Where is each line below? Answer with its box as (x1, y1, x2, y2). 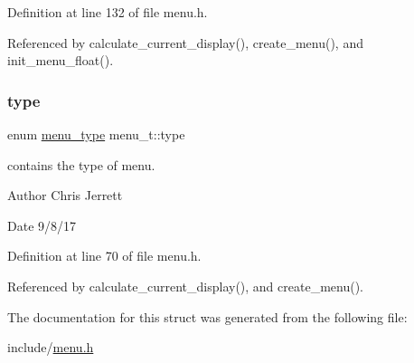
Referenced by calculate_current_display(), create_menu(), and (7, 33, 363, 52)
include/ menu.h (7, 338, 94, 357)
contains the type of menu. (7, 155, 155, 174)
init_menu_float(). (7, 51, 114, 70)
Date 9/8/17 (7, 215, 77, 234)
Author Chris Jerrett (7, 186, 123, 205)
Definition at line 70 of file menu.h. (7, 246, 202, 265)
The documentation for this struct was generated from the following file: (7, 307, 408, 326)
